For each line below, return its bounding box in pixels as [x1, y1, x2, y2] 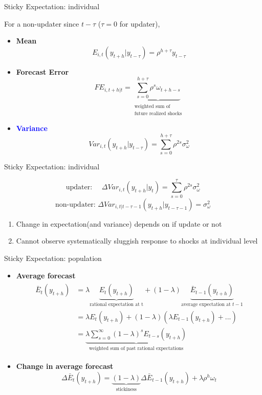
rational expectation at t [90, 302, 144, 308]
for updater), [119, 18, 160, 29]
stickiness [116, 386, 137, 392]
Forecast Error [16, 66, 69, 77]
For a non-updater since [4, 18, 79, 29]
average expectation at [181, 302, 231, 308]
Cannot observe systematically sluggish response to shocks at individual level [16, 235, 258, 246]
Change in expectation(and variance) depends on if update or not [16, 218, 222, 229]
